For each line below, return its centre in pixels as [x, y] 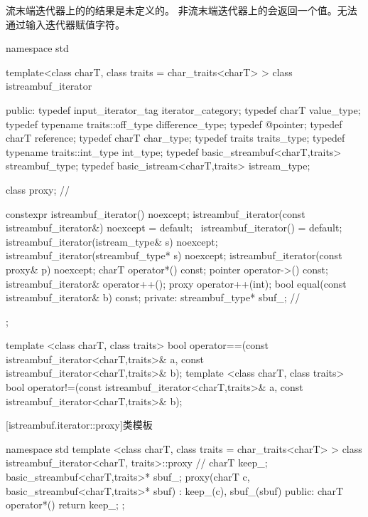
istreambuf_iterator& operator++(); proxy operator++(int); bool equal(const [176, 283]
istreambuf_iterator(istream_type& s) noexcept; [112, 241]
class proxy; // [38, 189]
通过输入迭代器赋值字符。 [65, 24]
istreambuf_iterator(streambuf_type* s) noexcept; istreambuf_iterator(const [174, 255]
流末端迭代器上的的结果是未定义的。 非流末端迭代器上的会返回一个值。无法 [182, 10]
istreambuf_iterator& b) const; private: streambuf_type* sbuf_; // [153, 297]
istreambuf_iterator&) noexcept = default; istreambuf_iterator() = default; [174, 228]
